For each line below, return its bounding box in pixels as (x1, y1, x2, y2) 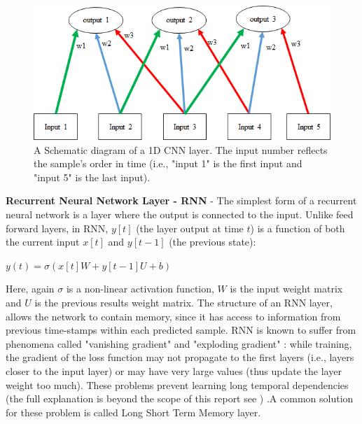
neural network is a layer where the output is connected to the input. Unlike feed (6, 207, 354, 222)
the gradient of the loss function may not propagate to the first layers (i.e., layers (6, 350, 354, 365)
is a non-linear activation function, (66, 281, 214, 296)
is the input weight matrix (230, 281, 343, 296)
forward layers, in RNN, (6, 220, 109, 235)
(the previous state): (169, 234, 256, 249)
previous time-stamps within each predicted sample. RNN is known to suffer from (6, 323, 356, 337)
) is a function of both (250, 220, 345, 235)
